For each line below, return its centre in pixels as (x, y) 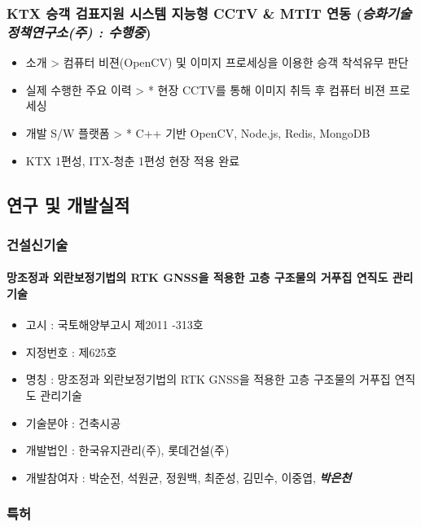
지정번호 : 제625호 (71, 351)
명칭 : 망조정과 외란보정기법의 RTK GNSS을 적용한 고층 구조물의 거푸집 (208, 379)
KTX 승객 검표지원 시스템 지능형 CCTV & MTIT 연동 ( (184, 13)
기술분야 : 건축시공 (73, 422)
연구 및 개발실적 (68, 204)
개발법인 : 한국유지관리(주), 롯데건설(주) (127, 450)
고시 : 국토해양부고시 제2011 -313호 (114, 325)
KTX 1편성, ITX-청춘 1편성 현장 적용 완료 (133, 160)
